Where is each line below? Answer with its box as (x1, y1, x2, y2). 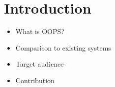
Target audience (15, 59, 64, 69)
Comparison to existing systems (15, 42, 111, 52)
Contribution (15, 75, 55, 85)
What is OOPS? (15, 26, 64, 36)
